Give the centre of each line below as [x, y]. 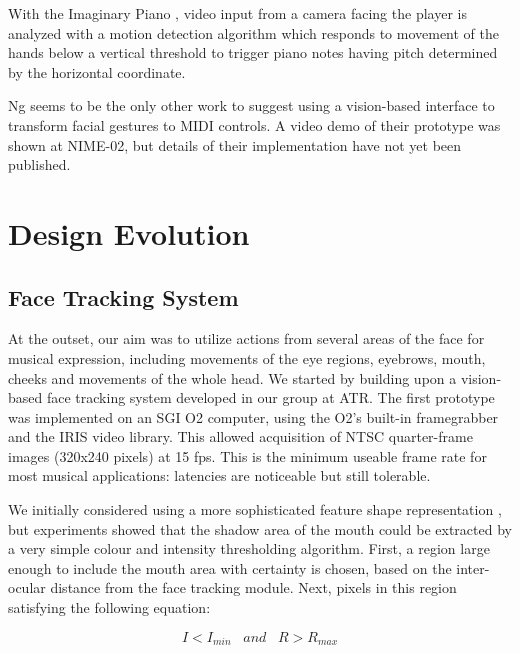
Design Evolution [129, 232]
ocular [27, 587]
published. [39, 164]
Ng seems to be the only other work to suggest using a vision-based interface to [251, 105]
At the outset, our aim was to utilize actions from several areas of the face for [246, 338]
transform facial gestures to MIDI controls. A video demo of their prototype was [254, 124]
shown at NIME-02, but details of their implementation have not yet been [235, 144]
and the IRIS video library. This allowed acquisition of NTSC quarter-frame [240, 436]
